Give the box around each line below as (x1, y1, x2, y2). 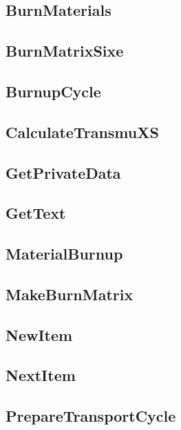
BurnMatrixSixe (6, 40, 124, 61)
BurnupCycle (6, 80, 101, 101)
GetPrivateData (6, 162, 121, 183)
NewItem (6, 324, 73, 345)
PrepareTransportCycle (6, 405, 176, 427)
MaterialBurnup (6, 243, 123, 264)
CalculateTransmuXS (6, 121, 159, 142)
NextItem (6, 364, 76, 386)
